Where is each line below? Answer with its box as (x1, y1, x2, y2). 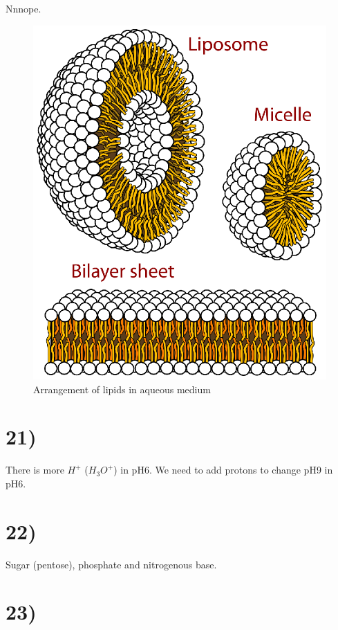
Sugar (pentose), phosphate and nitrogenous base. (6, 557, 217, 571)
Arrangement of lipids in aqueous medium (33, 381, 211, 396)
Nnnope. (6, 1, 41, 15)
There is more (6, 462, 64, 477)
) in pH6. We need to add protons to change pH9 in (113, 462, 333, 477)
